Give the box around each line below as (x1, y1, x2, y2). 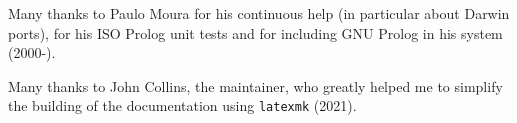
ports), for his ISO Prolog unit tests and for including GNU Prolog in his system (8, 22, 503, 43)
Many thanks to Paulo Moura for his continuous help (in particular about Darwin (8, 3, 510, 23)
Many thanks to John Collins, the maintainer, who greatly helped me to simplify (8, 75, 503, 96)
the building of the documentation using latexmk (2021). (8, 95, 357, 116)
